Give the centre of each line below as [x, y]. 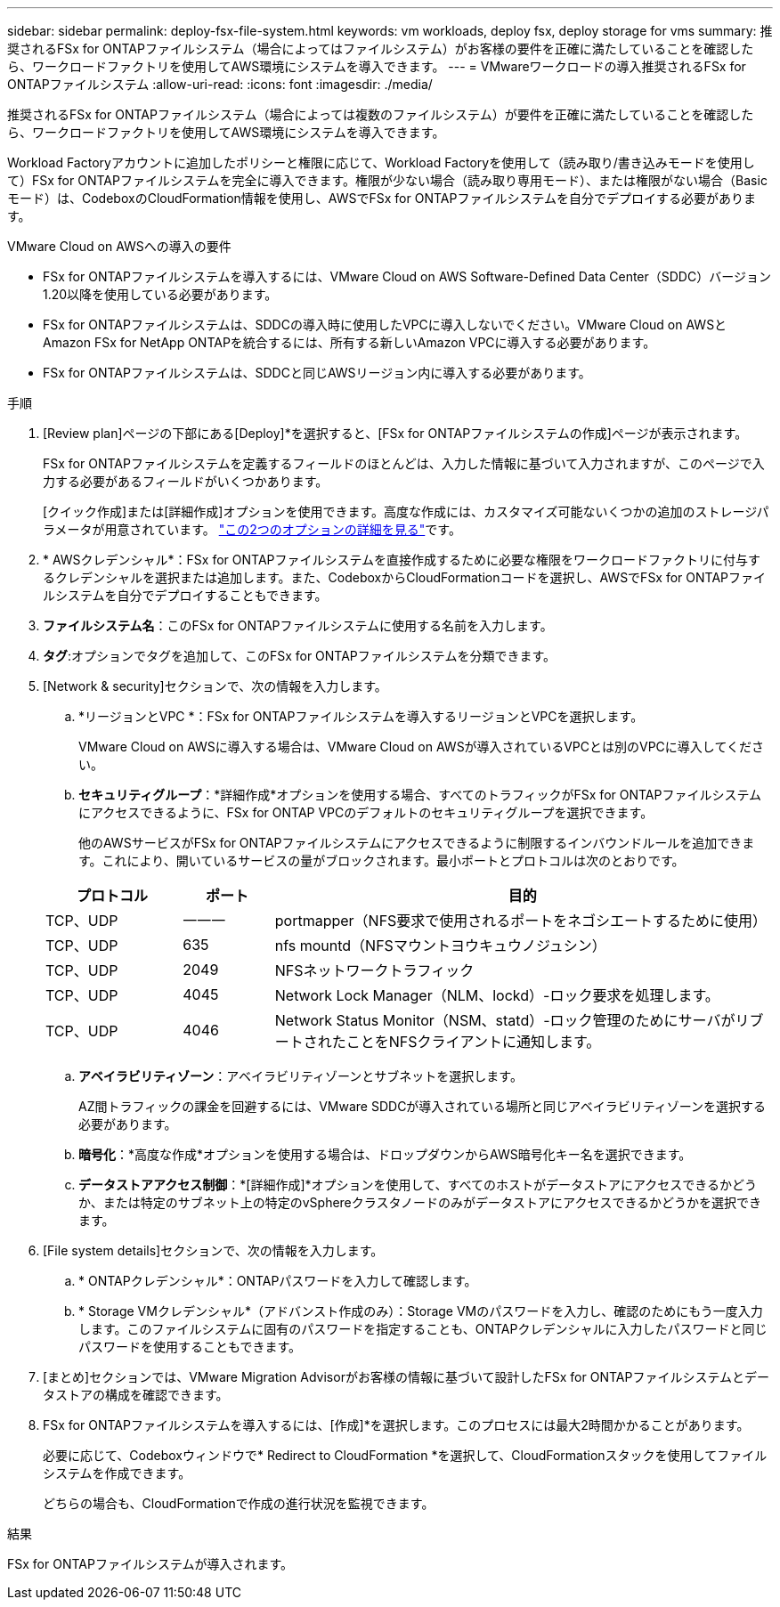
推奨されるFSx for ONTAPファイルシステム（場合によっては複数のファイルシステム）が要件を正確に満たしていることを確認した [381, 114]
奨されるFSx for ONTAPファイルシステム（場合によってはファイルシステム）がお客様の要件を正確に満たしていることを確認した [381, 49]
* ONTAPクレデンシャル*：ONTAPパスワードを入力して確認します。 [278, 1281]
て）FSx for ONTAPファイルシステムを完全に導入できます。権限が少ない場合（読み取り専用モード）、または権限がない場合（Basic [387, 180]
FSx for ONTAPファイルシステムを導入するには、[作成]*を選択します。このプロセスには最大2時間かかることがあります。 [396, 1425]
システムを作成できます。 [117, 1473]
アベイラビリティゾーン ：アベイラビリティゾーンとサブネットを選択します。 [301, 1076]
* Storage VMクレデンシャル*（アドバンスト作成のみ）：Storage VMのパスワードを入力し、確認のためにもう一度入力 [421, 1311]
